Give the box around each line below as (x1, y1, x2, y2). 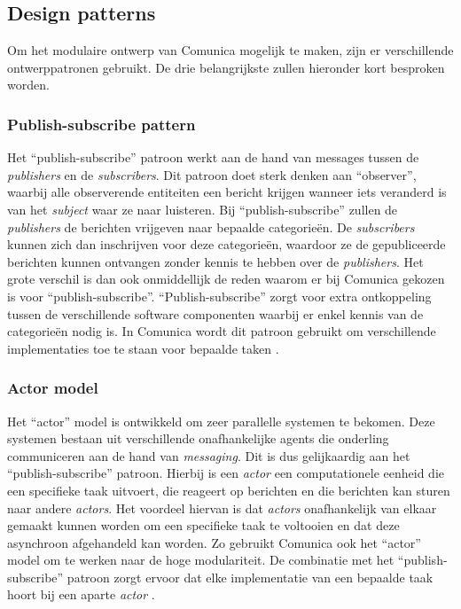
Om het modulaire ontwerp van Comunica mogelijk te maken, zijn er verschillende (7, 41, 454, 59)
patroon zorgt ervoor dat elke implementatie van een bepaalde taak (66, 567, 434, 586)
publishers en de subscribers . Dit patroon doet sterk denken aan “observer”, (7, 165, 417, 183)
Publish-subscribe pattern (7, 113, 196, 135)
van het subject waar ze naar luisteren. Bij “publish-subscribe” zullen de (7, 199, 398, 218)
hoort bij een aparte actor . (7, 585, 155, 604)
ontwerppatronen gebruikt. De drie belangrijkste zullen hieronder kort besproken (7, 58, 445, 76)
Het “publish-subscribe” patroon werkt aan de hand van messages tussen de (7, 148, 419, 167)
